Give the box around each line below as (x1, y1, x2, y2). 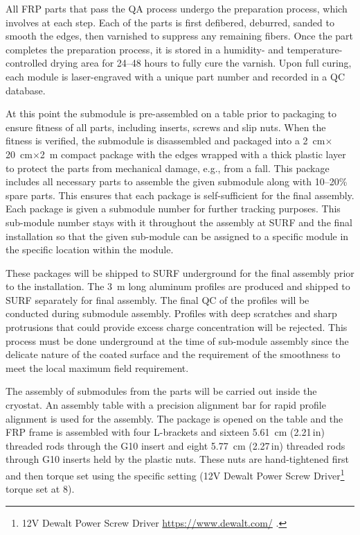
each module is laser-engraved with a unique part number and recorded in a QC (6, 69, 345, 83)
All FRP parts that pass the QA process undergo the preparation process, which (6, 1, 348, 15)
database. (6, 83, 46, 97)
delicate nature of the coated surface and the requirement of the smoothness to (6, 347, 341, 362)
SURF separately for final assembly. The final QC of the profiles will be (6, 292, 309, 307)
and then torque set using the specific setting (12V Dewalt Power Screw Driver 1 (6, 466, 345, 482)
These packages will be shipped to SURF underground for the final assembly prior (6, 265, 354, 280)
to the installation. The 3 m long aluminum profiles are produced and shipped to (6, 279, 350, 294)
